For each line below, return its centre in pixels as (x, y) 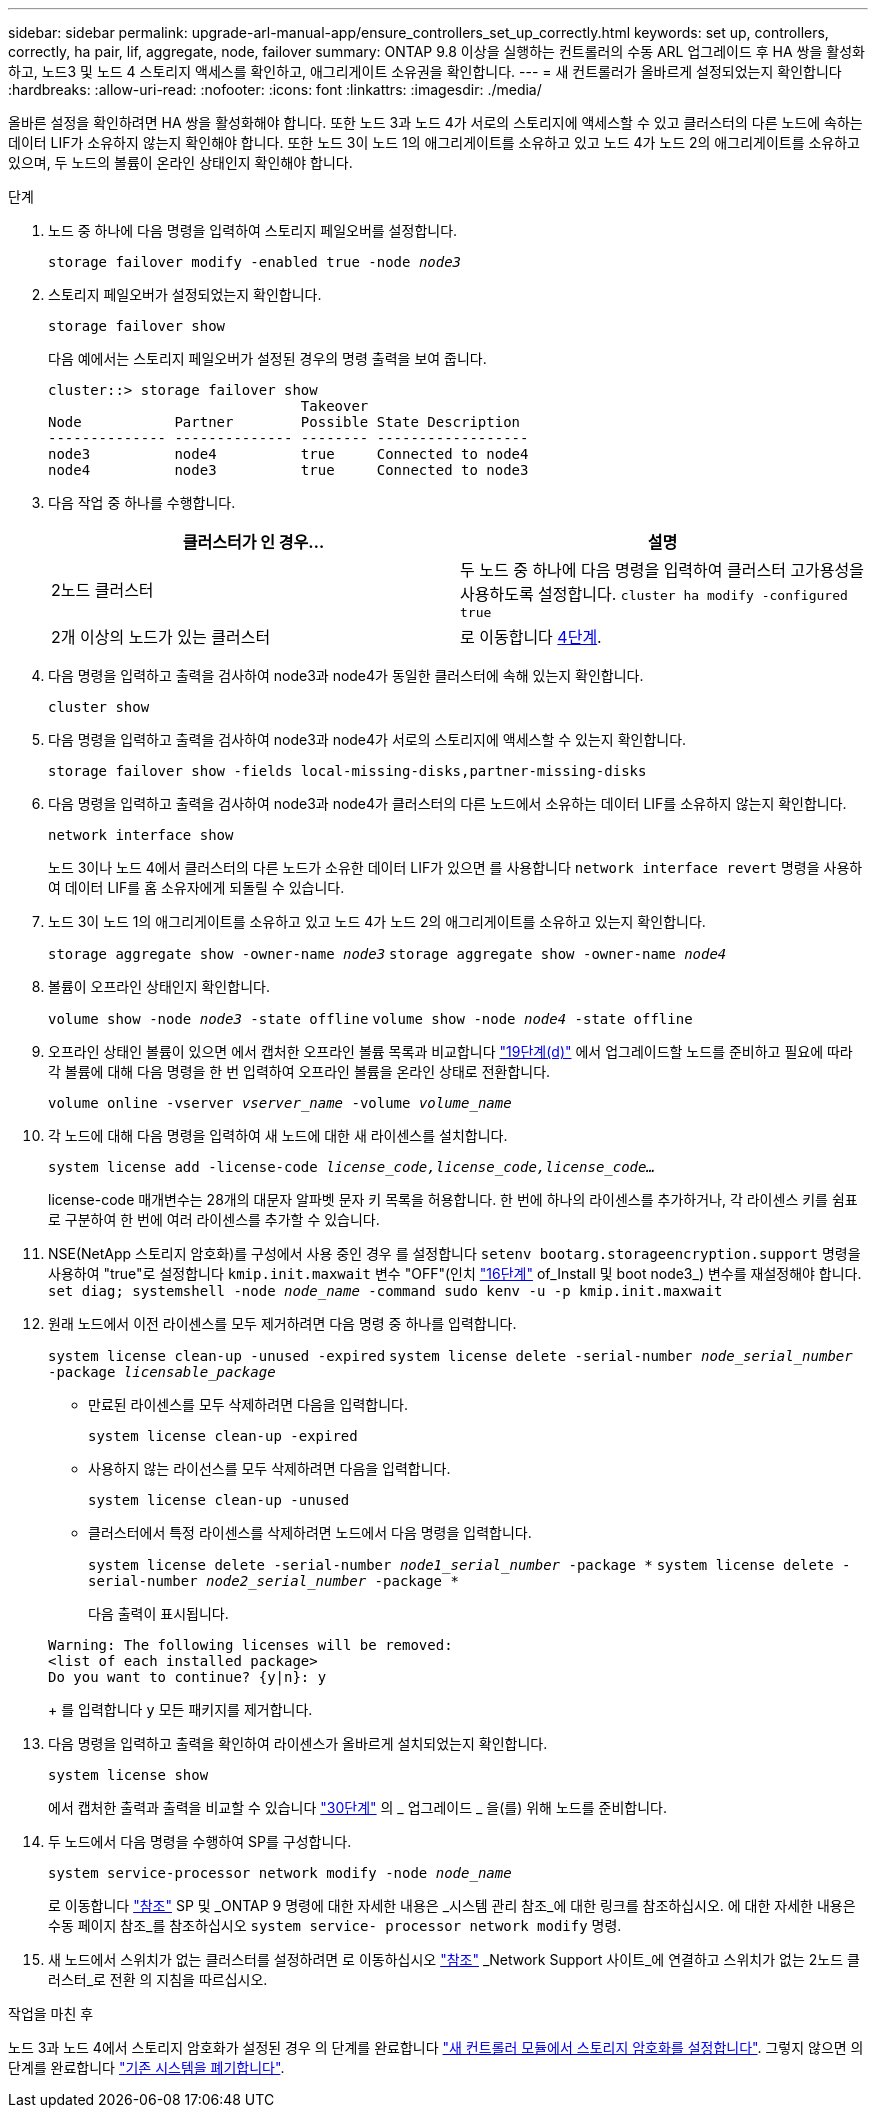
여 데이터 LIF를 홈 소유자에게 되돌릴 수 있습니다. (196, 887)
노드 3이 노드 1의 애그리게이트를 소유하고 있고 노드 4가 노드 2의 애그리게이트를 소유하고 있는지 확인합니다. (377, 921)
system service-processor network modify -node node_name (280, 1873)
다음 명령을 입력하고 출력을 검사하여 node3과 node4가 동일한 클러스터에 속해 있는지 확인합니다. (346, 675)
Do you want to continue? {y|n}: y (187, 1677)
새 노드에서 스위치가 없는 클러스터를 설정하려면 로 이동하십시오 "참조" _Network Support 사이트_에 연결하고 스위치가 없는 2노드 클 (454, 1959)
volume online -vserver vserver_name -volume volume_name (280, 1103)
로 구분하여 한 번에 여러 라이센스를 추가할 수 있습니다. (214, 1219)
